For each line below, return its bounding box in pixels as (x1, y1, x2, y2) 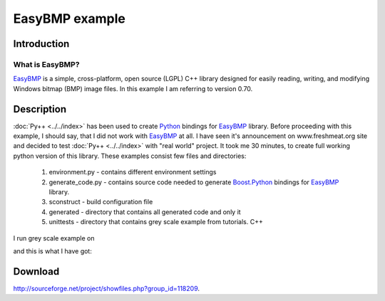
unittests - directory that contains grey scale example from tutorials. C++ (48, 218, 263, 226)
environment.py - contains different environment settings (48, 168, 217, 176)
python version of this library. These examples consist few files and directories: (13, 152, 247, 160)
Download (13, 265, 60, 278)
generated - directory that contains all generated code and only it (48, 207, 242, 216)
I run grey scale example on (13, 233, 95, 242)
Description (13, 103, 67, 115)
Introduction (13, 38, 70, 50)
